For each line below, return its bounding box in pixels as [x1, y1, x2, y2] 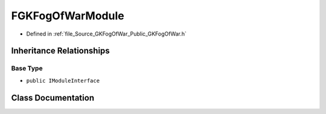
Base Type [11, 64, 43, 72]
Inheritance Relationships [11, 46, 110, 56]
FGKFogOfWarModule [11, 9, 124, 22]
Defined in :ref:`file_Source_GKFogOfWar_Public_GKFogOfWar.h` [26, 30, 187, 37]
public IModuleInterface [26, 77, 100, 84]
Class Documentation [11, 92, 95, 103]
